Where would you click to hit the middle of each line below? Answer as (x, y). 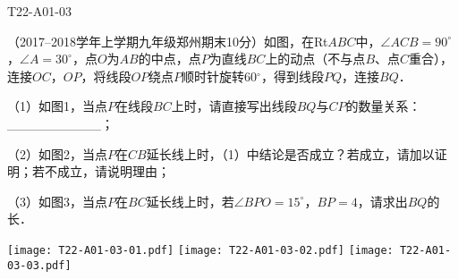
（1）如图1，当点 (57, 106)
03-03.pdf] (39, 265)
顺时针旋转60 (220, 76)
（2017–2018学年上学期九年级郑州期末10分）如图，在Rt (168, 41)
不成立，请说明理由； (107, 171)
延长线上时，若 (190, 201)
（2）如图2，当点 (57, 153)
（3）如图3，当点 (57, 201)
